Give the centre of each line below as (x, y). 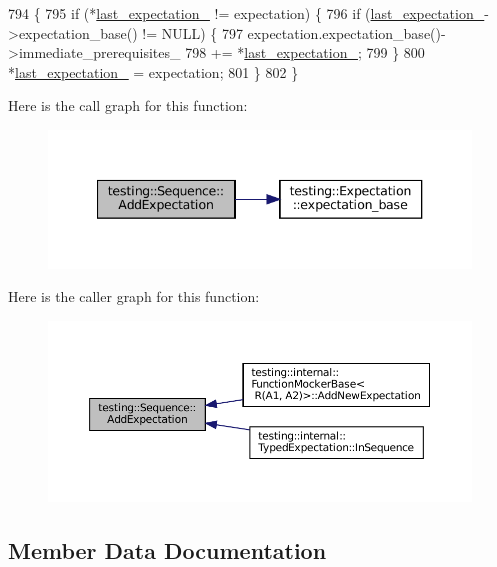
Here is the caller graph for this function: (134, 296)
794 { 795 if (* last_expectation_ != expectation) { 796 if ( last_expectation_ (246, 13)
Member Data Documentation (167, 549)
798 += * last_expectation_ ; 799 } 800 (305, 52)
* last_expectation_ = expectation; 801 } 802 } (153, 71)
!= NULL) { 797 (192, 32)
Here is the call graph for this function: (128, 105)
